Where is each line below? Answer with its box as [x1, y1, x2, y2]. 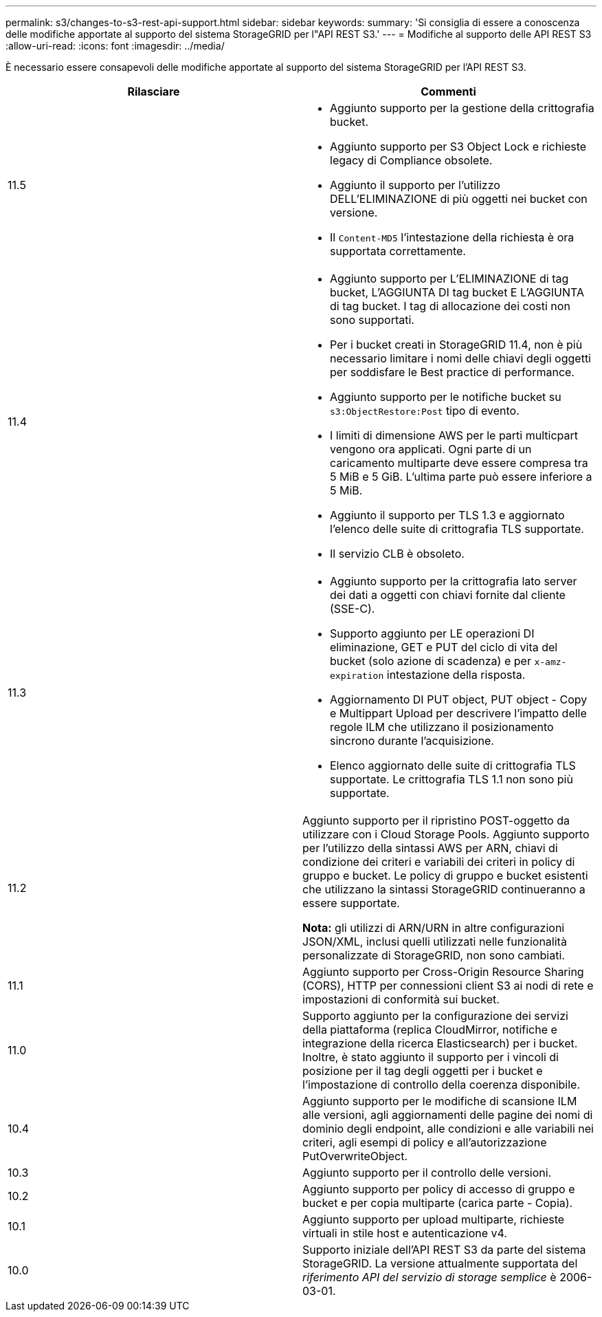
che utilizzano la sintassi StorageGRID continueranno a [302, 882, 586, 896]
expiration [330, 671, 384, 681]
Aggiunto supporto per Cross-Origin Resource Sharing [302, 965, 584, 979]
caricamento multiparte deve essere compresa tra [330, 456, 588, 470]
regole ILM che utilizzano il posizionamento [330, 720, 554, 734]
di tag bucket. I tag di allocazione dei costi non [330, 299, 570, 313]
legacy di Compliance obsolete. [330, 153, 493, 167]
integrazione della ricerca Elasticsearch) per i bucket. [302, 1036, 578, 1050]
